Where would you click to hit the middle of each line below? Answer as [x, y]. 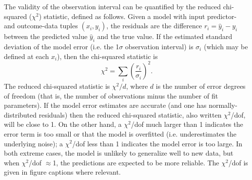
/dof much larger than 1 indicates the [187, 124]
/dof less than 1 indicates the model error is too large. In [157, 143]
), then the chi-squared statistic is [107, 56]
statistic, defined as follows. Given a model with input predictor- [140, 16]
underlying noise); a [34, 143]
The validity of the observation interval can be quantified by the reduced [113, 6]
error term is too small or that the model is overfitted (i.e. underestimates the [120, 133]
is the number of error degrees [201, 86]
